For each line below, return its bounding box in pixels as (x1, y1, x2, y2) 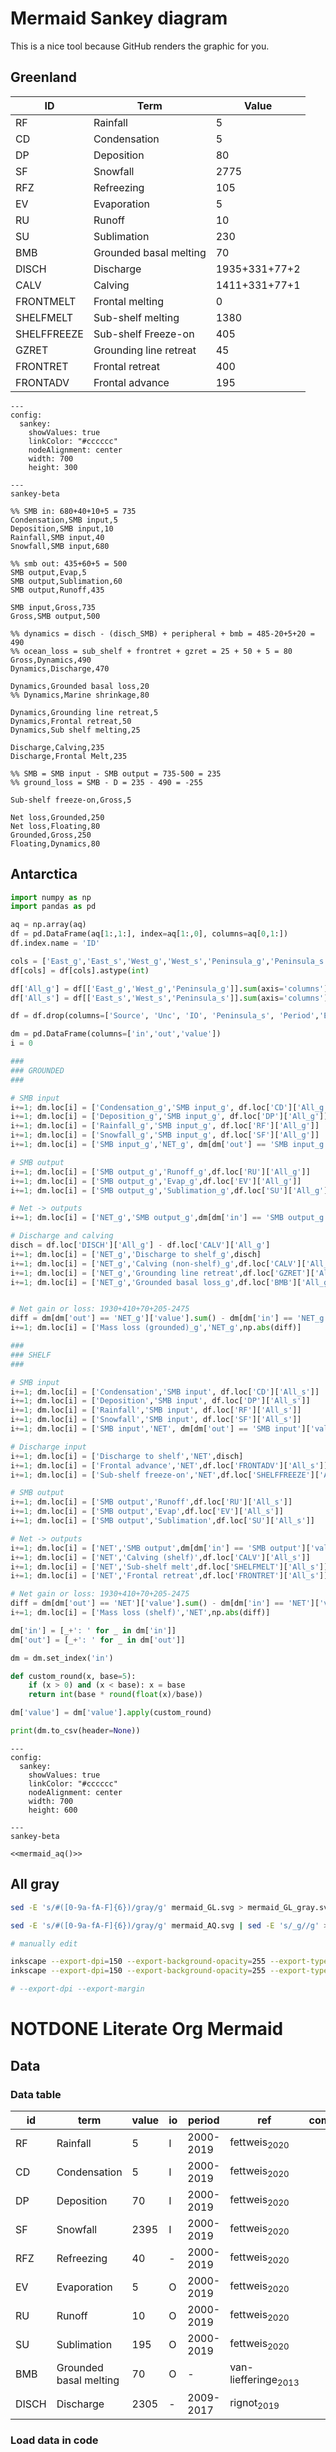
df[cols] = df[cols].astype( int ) (10, 965, 150, 976)
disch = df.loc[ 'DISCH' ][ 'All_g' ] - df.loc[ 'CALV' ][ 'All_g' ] (10, 1240, 271, 1251)
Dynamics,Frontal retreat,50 (10, 716, 132, 726)
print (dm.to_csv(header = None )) (10, 1726, 141, 1736)
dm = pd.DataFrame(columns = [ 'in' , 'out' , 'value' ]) (10, 1029, 222, 1039)
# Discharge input (10, 1442, 87, 1452)
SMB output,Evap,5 (10, 567, 87, 577)
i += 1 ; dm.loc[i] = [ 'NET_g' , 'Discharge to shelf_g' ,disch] (10, 1249, 262, 1259)
